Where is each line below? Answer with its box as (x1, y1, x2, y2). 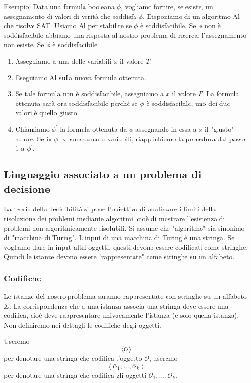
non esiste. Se (4, 39, 44, 50)
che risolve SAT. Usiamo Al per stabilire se (4, 20, 132, 31)
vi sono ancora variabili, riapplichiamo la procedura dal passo (62, 133, 245, 143)
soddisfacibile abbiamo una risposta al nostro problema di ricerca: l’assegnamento (4, 30, 247, 40)
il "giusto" (204, 123, 234, 134)
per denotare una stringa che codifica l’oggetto (4, 353, 142, 363)
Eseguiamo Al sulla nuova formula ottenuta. (15, 72, 146, 82)
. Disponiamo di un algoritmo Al (143, 11, 240, 21)
